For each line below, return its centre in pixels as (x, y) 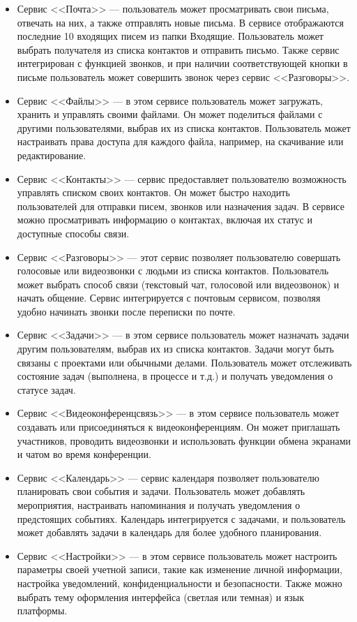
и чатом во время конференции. (84, 454)
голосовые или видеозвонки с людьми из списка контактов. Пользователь (173, 271)
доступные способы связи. (73, 233)
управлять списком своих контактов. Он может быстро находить (153, 192)
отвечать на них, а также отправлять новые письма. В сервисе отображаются (180, 22)
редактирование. (52, 155)
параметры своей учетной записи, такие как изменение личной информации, (180, 569)
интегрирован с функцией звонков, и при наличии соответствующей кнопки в (182, 63)
